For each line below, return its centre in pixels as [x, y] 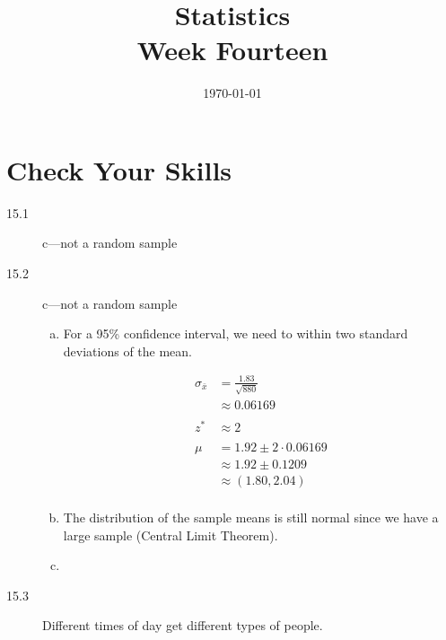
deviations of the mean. [127, 351]
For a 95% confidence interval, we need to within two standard [236, 333]
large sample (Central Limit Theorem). [171, 535]
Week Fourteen [232, 50]
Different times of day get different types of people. [183, 625]
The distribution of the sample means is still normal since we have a [251, 517]
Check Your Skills [119, 169]
